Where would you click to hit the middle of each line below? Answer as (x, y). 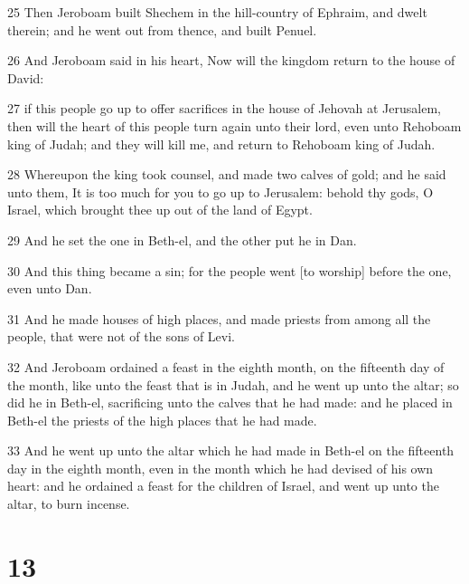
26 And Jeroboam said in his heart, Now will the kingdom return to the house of (231, 60)
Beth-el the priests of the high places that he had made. (162, 420)
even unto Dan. (50, 288)
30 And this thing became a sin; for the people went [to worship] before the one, (230, 270)
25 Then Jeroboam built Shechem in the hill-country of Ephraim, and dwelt (217, 12)
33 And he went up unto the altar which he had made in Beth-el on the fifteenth (231, 450)
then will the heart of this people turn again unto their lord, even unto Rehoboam (234, 125)
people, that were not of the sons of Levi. (121, 336)
